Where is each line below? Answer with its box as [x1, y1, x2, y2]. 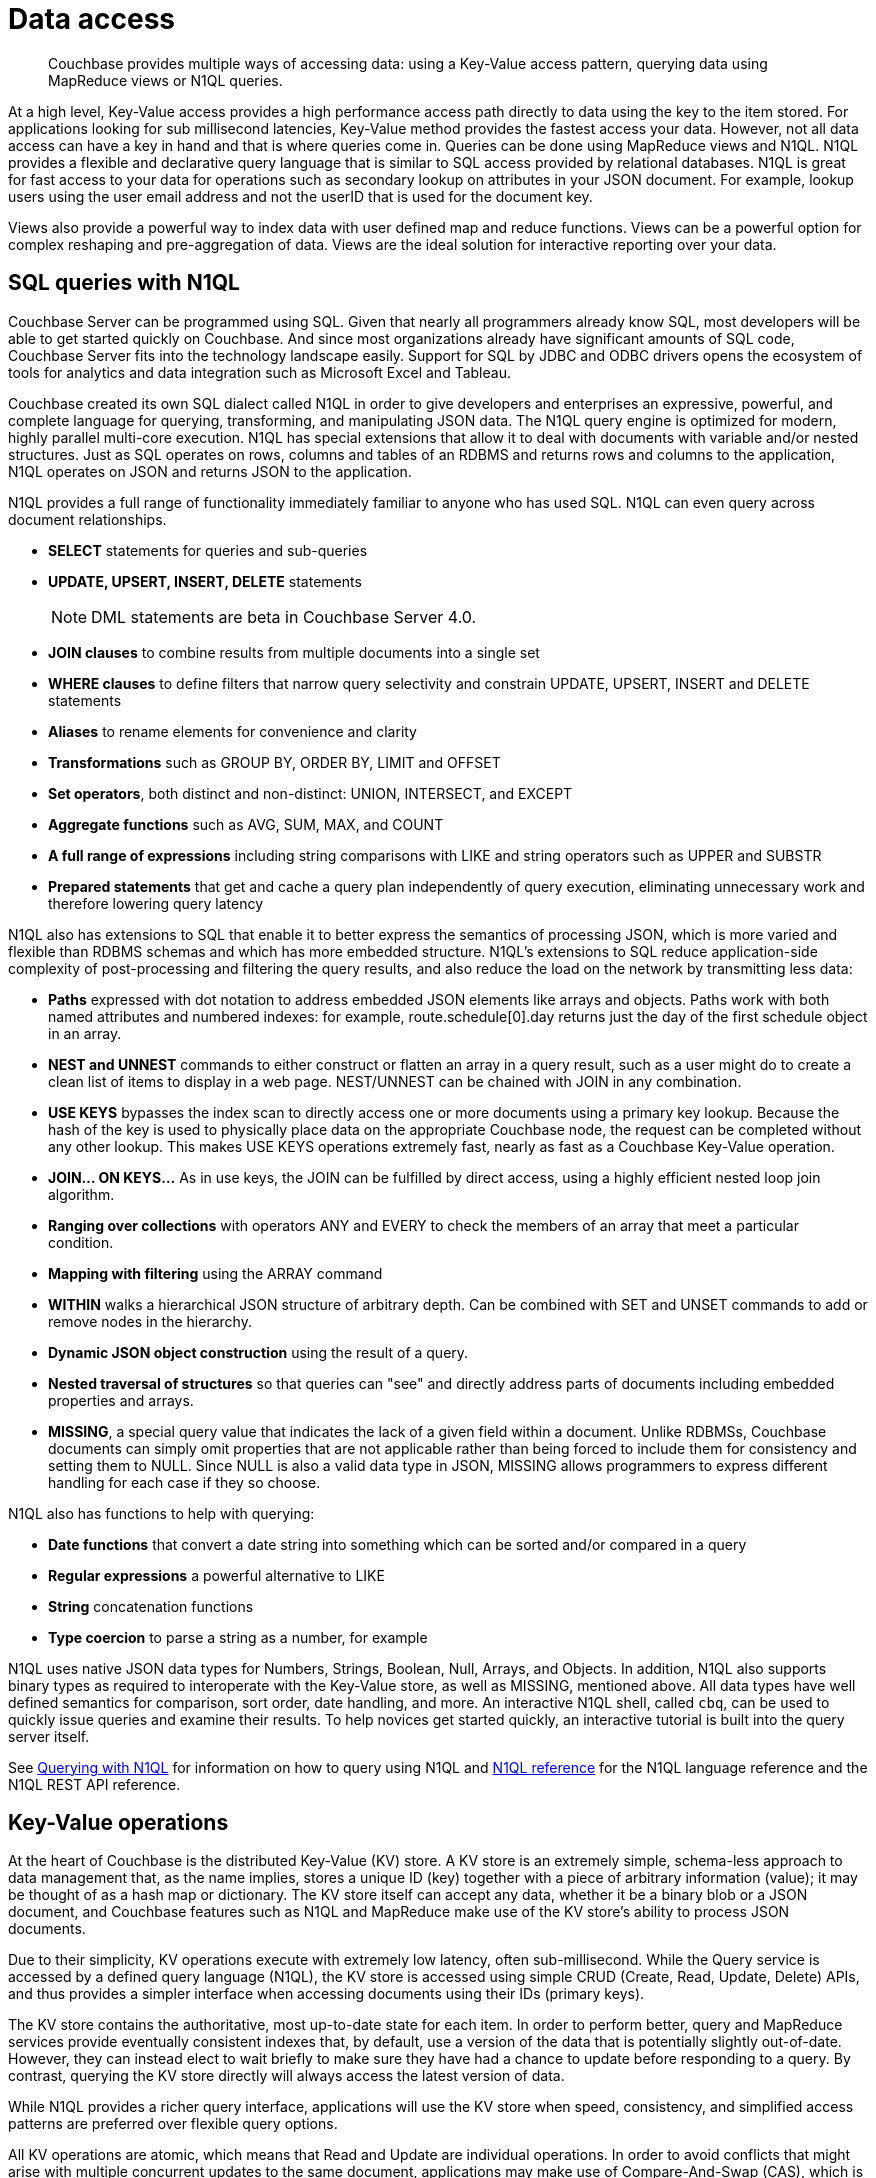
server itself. [8, 1727, 90, 1745]
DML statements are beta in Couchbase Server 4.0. [91, 606, 477, 627]
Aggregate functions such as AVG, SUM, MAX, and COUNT [48, 815, 444, 833]
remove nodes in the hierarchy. [48, 1312, 252, 1330]
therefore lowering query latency [48, 894, 264, 912]
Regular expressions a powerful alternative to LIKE [48, 1566, 385, 1584]
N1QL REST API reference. [8, 1775, 181, 1793]
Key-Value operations [8, 1810, 229, 1836]
